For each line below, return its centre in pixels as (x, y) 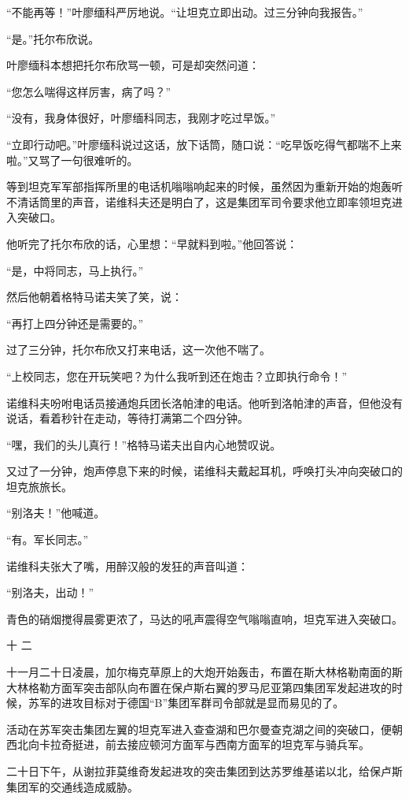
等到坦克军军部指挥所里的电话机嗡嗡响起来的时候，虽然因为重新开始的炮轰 (199, 186)
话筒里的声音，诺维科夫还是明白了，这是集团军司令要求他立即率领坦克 (210, 201)
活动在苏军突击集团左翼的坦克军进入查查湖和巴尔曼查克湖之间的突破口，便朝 (204, 729)
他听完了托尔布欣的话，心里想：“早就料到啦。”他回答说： (152, 243)
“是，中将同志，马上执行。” (75, 270)
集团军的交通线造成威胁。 (72, 786)
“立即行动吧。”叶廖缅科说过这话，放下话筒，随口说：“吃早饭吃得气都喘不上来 (204, 144)
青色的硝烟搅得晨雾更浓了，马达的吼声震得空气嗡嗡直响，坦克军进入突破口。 (204, 618)
